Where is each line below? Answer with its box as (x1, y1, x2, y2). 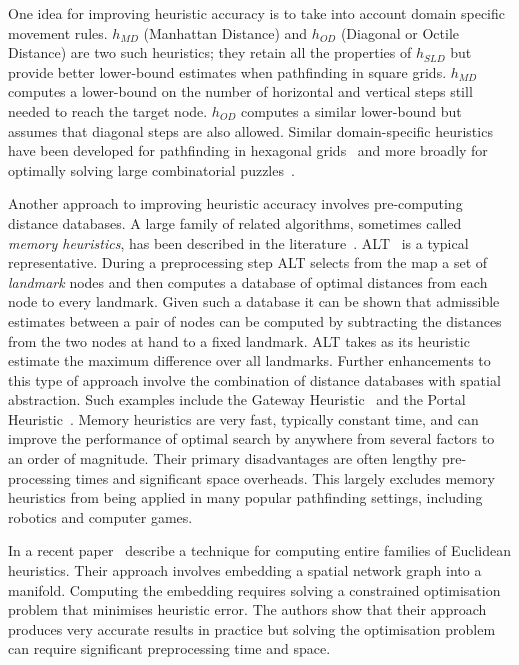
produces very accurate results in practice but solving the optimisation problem (8, 618, 496, 639)
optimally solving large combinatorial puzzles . (8, 159, 295, 180)
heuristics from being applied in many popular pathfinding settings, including (8, 487, 483, 508)
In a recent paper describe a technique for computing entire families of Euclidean (8, 540, 511, 561)
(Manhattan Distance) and (143, 22, 308, 43)
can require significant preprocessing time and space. (8, 638, 331, 659)
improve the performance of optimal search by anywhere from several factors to (8, 428, 495, 449)
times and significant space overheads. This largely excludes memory (75, 467, 495, 488)
